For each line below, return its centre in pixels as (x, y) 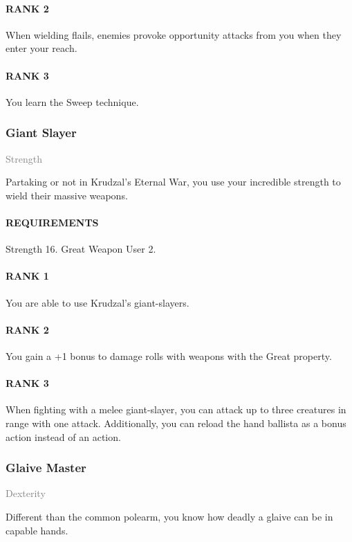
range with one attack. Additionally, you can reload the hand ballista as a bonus (176, 423)
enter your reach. (41, 48)
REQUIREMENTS (52, 222)
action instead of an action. (63, 436)
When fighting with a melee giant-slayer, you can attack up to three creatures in (176, 409)
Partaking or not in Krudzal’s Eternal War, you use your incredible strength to (173, 182)
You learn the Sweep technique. (72, 101)
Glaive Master (46, 468)
